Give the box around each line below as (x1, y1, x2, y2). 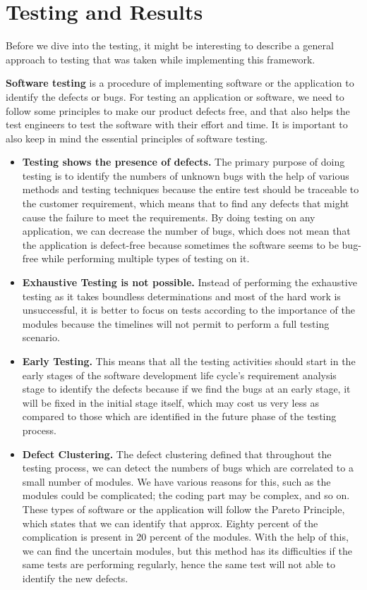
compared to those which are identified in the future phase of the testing (22, 409, 337, 424)
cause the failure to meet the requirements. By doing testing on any (22, 209, 315, 224)
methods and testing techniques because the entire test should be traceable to (22, 182, 359, 197)
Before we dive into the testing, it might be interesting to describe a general (6, 38, 334, 53)
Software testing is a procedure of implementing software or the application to (6, 75, 354, 90)
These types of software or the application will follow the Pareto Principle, (22, 501, 345, 516)
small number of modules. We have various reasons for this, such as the (22, 474, 331, 488)
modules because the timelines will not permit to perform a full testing (22, 316, 330, 331)
